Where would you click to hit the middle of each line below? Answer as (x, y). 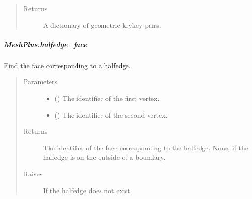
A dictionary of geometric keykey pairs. (102, 25)
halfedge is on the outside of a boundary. (104, 157)
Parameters (40, 82)
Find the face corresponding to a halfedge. (67, 65)
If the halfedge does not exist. (88, 190)
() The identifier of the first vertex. (107, 98)
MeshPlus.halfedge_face (46, 44)
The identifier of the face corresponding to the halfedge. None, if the (146, 147)
